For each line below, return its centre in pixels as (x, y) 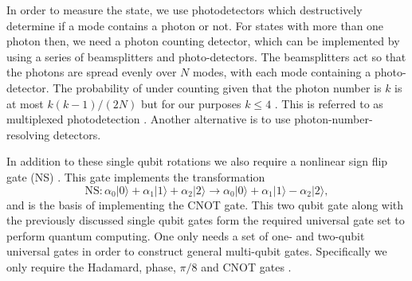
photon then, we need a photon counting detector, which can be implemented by (203, 41)
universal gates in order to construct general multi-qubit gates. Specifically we (197, 251)
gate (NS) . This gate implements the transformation (136, 176)
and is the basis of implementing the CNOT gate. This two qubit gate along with (205, 204)
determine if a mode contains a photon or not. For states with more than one (195, 25)
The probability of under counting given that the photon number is (217, 87)
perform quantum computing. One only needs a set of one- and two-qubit (186, 235)
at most (25, 103)
